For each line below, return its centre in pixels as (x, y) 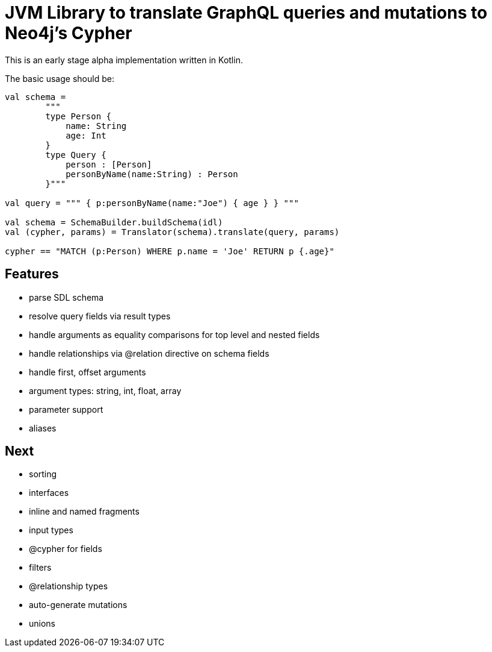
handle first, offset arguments (88, 372)
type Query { (76, 155)
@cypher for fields (66, 549)
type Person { (78, 116)
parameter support (66, 409)
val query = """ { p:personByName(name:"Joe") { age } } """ (152, 203)
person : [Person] (109, 164)
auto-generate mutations (78, 605)
